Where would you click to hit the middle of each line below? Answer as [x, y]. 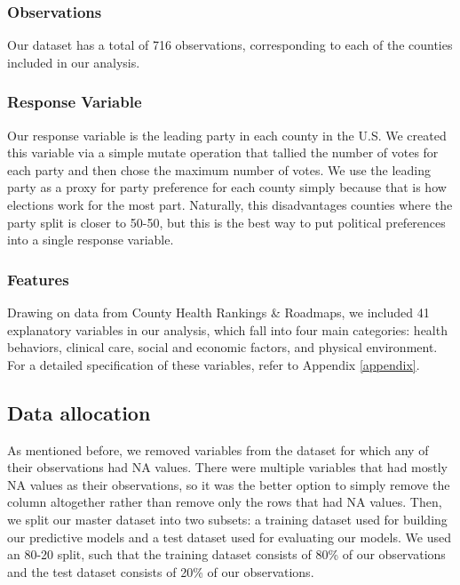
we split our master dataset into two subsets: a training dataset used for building [227, 519]
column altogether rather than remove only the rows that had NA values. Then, [225, 502]
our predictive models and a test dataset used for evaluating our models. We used [229, 537]
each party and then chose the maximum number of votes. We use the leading [219, 169]
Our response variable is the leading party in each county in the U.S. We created [227, 135]
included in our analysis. [74, 62]
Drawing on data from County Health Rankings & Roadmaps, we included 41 [218, 312]
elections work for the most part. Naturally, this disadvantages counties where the [230, 204]
